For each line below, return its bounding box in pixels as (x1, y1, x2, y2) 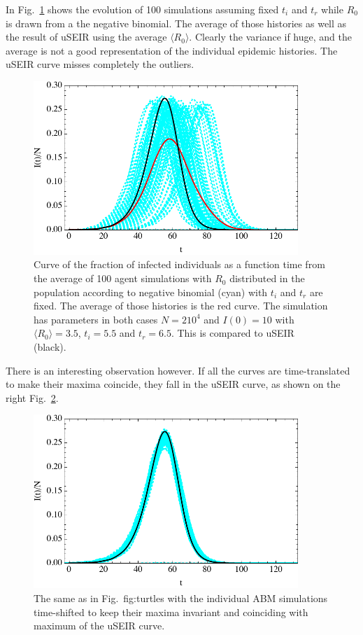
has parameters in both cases (34, 312, 158, 326)
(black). (34, 340, 66, 354)
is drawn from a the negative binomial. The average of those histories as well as (6, 15, 347, 30)
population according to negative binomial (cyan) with (34, 284, 268, 299)
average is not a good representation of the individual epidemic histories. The (6, 43, 338, 57)
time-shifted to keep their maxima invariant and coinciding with (34, 604, 308, 619)
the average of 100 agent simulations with (34, 271, 212, 286)
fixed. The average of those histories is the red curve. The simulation (34, 298, 328, 313)
